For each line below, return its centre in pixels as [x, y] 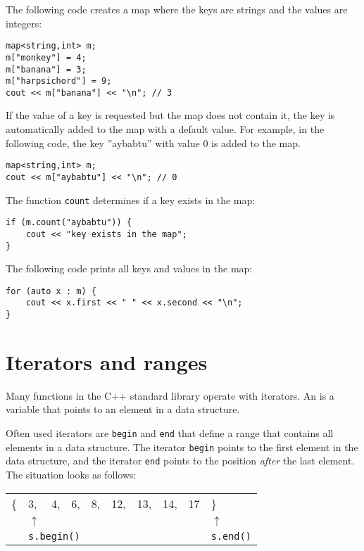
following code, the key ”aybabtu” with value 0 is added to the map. [153, 142]
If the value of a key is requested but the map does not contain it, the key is [170, 115]
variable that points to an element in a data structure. [123, 409]
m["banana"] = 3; [46, 69]
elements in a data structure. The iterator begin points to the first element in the [182, 446]
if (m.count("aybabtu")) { [69, 223]
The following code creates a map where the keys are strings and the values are [177, 9]
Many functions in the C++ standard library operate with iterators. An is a [170, 395]
